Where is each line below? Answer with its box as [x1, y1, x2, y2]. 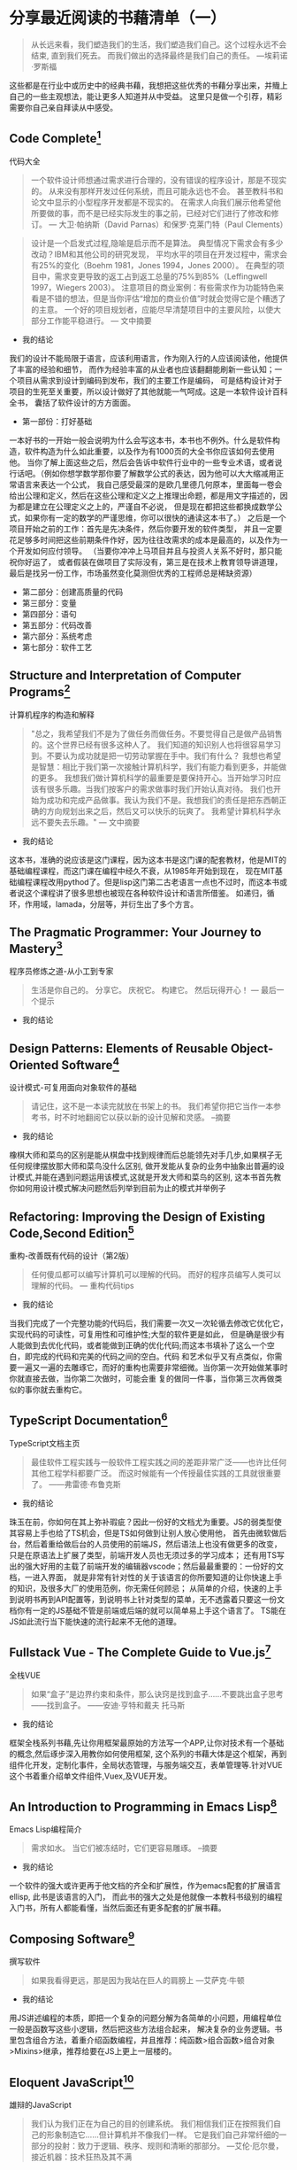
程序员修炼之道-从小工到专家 [9, 966, 114, 977]
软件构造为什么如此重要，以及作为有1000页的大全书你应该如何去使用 [24, 446, 276, 456]
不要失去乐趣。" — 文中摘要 [38, 817, 141, 827]
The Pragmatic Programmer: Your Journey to [9, 925, 263, 940]
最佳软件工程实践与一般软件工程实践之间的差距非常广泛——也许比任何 [30, 1456, 287, 1467]
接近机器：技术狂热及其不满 [30, 2151, 133, 2162]
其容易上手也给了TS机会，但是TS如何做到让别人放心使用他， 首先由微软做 [9, 1527, 279, 1538]
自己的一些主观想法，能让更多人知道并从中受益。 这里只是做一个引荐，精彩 [9, 90, 283, 102]
